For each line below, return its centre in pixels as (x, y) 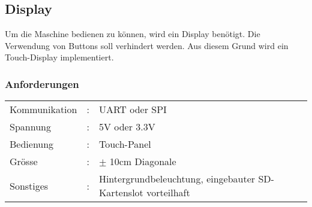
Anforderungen (42, 83)
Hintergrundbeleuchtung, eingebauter (177, 179)
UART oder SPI (133, 109)
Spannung (30, 127)
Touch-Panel (125, 144)
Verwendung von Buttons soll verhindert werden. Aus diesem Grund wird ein (147, 45)
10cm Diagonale (143, 162)
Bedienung (32, 144)
